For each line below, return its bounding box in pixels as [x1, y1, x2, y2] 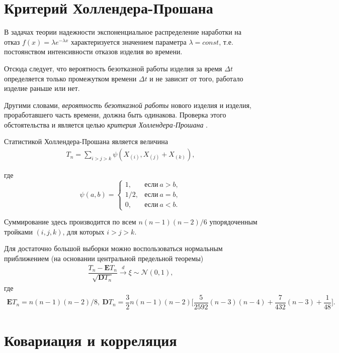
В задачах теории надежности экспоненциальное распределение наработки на [4, 27, 242, 37]
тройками [4, 226, 33, 237]
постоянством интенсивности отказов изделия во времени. [4, 46, 183, 57]
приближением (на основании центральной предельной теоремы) [4, 253, 204, 264]
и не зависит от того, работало [149, 73, 243, 83]
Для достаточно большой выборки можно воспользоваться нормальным [4, 243, 223, 254]
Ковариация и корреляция [4, 330, 177, 350]
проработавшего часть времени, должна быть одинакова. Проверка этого [4, 109, 226, 120]
